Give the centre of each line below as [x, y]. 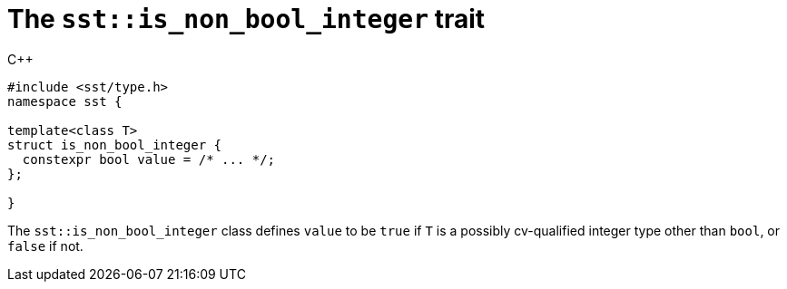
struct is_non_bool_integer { [115, 144]
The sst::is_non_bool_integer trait [246, 19]
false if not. [45, 246]
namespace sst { [65, 101]
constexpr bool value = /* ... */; [149, 159]
